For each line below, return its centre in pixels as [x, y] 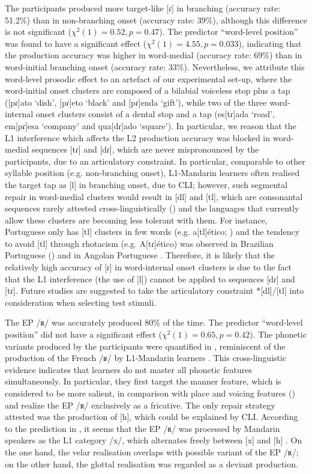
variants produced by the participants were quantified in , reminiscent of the [145, 346]
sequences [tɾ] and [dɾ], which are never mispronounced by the [145, 149]
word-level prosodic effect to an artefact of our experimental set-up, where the [148, 78]
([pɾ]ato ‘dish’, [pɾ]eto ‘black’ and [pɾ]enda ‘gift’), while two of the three [136, 102]
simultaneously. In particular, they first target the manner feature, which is [143, 381]
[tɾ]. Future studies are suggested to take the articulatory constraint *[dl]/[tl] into [154, 290]
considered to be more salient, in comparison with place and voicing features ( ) [150, 393]
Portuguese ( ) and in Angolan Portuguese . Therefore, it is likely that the [140, 255]
